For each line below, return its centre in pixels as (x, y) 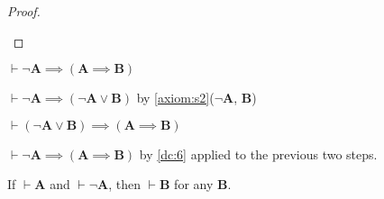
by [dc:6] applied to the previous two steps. (258, 154)
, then (125, 184)
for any (194, 184)
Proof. (24, 11)
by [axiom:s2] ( (175, 98)
